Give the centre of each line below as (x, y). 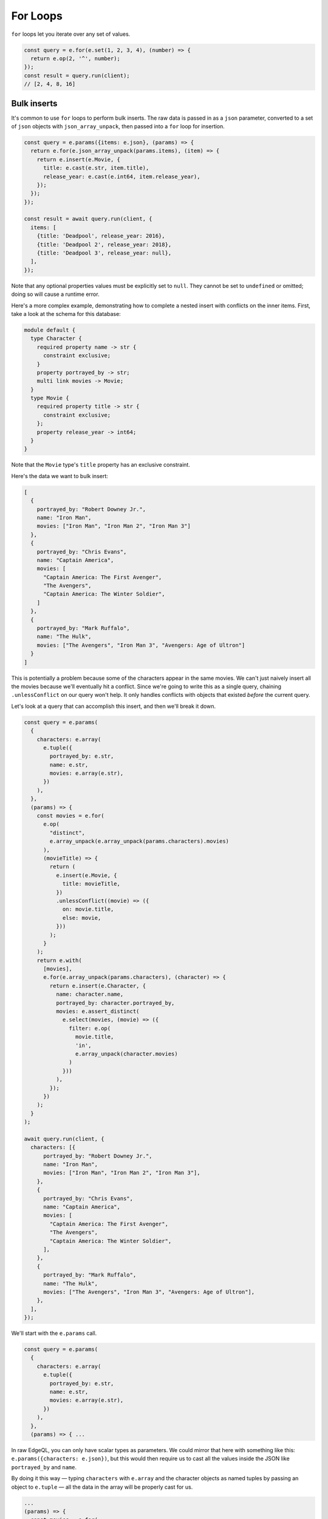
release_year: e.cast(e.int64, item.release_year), (122, 177)
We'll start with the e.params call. (54, 1333)
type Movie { (50, 398)
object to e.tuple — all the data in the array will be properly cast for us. (102, 1487)
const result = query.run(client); (77, 75)
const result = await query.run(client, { (88, 219)
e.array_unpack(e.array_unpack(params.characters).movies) (139, 841)
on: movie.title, (88, 909)
